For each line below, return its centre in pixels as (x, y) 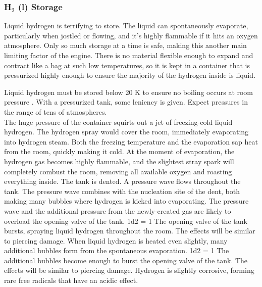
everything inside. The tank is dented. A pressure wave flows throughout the (122, 181)
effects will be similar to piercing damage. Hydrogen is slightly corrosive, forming (129, 270)
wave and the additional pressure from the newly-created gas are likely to (118, 210)
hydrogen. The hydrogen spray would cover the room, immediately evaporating (126, 132)
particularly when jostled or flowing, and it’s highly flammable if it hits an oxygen (131, 35)
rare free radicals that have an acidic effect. (71, 280)
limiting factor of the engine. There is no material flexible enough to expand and (129, 55)
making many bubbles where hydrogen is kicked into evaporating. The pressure (126, 201)
